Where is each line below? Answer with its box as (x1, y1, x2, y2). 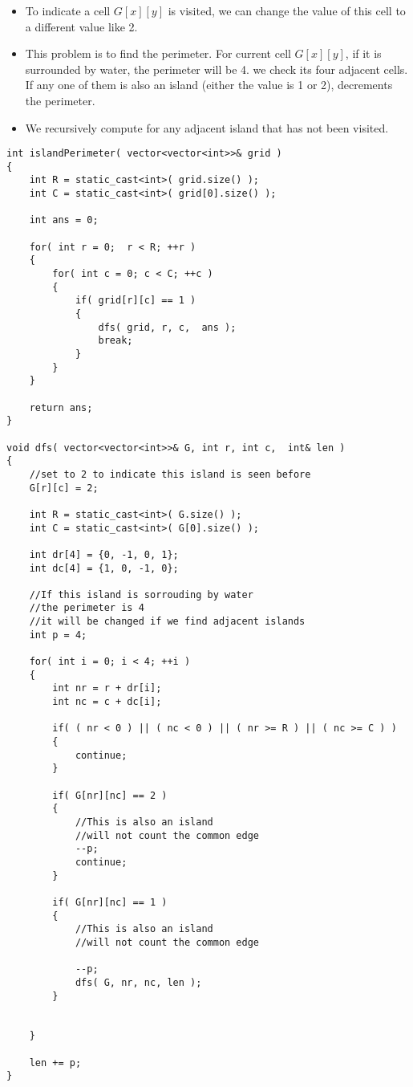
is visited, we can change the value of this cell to (168, 2, 406, 18)
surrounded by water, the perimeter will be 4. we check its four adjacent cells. (25, 60, 408, 77)
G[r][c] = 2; (29, 482, 99, 494)
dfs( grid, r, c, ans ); (98, 321, 237, 333)
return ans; (29, 401, 93, 413)
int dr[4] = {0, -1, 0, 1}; (29, 548, 179, 560)
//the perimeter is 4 (29, 602, 144, 614)
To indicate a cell (25, 2, 111, 18)
